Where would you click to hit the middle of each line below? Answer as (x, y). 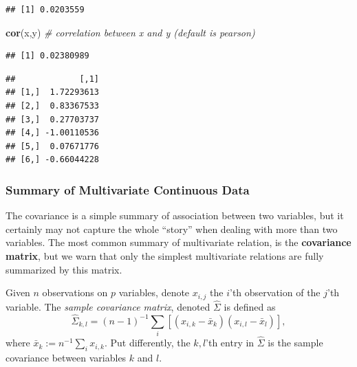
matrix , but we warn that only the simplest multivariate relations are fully (165, 255)
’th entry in (230, 343)
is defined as (250, 306)
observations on (75, 292)
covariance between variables (66, 357)
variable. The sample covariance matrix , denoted (108, 306)
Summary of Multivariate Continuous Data (128, 189)
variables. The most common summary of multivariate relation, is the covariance (178, 242)
